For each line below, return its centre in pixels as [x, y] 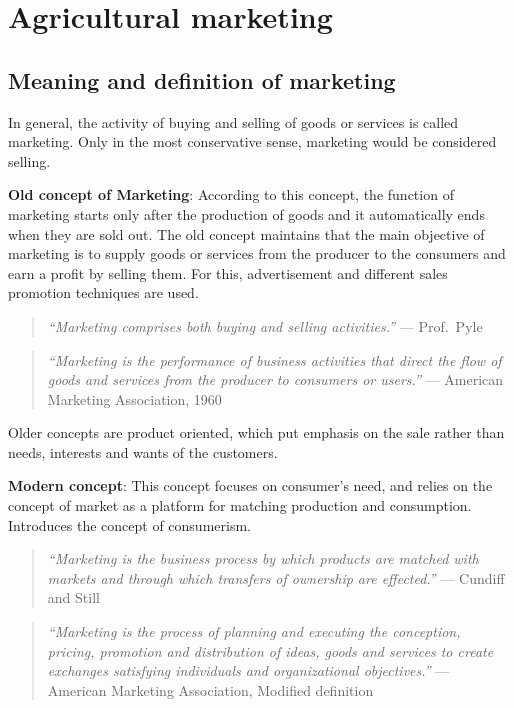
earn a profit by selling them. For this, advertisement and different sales [228, 272]
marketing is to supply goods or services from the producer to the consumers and [257, 253]
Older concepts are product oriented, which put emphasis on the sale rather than [256, 432]
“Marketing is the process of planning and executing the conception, [254, 631]
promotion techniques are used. [103, 292]
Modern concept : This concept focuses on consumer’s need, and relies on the [250, 485]
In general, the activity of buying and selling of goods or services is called [233, 121]
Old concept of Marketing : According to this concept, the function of [231, 194]
